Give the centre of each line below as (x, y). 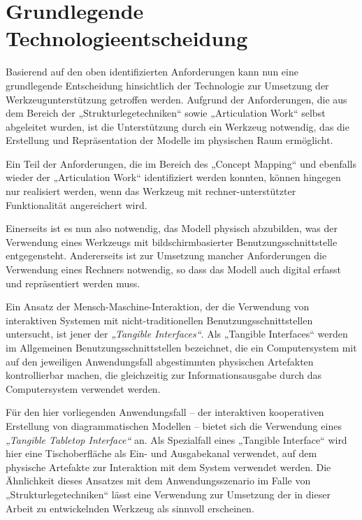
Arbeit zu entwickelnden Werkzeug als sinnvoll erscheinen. (130, 508)
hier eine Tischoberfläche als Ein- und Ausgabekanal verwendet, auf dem (161, 453)
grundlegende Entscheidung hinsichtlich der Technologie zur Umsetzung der (167, 85)
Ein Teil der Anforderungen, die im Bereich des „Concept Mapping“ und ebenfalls (181, 163)
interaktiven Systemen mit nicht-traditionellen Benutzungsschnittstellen (159, 320)
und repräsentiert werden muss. (73, 283)
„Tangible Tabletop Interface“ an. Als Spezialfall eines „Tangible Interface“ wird (176, 439)
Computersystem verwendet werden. (83, 388)
